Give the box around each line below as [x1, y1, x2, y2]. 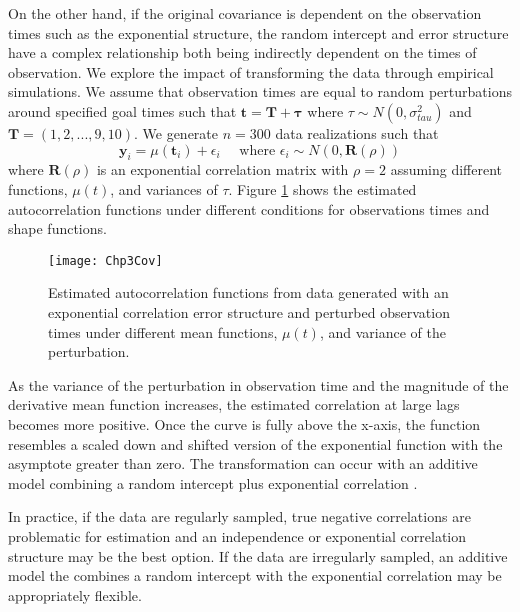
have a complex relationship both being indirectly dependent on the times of [8, 42, 477, 63]
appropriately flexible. [8, 584, 142, 605]
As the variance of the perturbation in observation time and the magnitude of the [8, 374, 509, 395]
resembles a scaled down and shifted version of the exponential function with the [8, 433, 503, 454]
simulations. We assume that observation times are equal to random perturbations [8, 81, 512, 102]
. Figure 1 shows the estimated [228, 178, 417, 199]
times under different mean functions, [48, 321, 278, 342]
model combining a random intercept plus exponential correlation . [8, 472, 418, 493]
